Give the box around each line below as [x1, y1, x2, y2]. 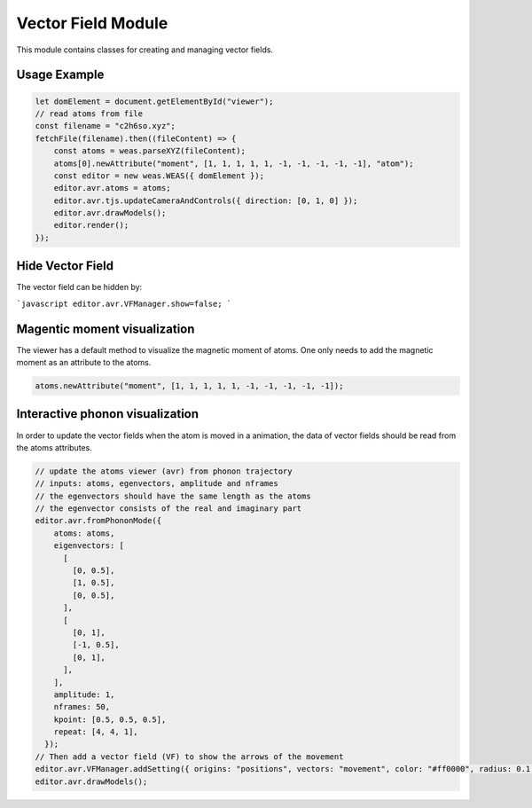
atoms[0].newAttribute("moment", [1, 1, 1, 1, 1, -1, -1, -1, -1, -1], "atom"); [53, 158, 414, 169]
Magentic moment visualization [16, 321, 195, 336]
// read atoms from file [35, 108, 144, 119]
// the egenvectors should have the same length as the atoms [35, 490, 311, 501]
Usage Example [16, 67, 105, 82]
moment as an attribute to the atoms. [16, 357, 152, 368]
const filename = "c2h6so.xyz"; [35, 121, 176, 131]
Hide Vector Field [16, 258, 114, 274]
